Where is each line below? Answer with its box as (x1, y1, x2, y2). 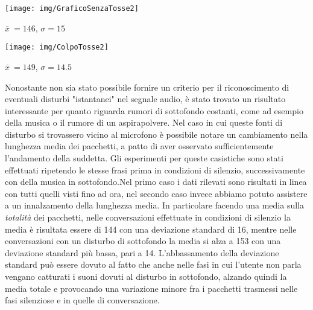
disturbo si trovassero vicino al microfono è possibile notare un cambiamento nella (5, 128, 308, 140)
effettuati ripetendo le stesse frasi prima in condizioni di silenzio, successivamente (5, 163, 305, 176)
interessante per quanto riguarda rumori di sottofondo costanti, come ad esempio (5, 104, 303, 117)
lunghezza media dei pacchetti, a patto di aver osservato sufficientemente (5, 140, 274, 152)
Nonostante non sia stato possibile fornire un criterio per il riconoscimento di (5, 80, 289, 93)
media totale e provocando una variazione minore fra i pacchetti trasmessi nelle (5, 282, 298, 294)
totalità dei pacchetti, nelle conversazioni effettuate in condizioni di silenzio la (5, 211, 291, 224)
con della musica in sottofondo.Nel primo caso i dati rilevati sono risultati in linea (5, 175, 307, 188)
